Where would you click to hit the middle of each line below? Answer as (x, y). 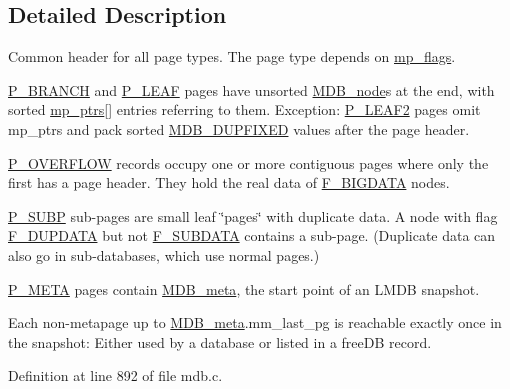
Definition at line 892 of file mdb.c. (115, 375)
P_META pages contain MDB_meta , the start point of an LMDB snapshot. (244, 288)
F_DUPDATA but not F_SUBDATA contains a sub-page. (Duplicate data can (252, 235)
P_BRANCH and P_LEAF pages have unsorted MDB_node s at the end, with (251, 89)
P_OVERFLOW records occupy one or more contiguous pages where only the (248, 162)
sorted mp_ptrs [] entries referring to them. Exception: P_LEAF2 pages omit (244, 109)
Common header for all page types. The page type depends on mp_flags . (232, 56)
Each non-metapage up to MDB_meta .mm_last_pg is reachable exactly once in (255, 322)
